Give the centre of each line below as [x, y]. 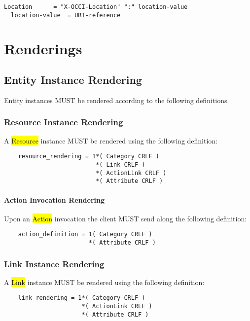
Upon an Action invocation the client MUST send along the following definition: [125, 218]
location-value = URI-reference [66, 15]
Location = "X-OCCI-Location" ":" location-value [96, 7]
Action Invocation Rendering [54, 199]
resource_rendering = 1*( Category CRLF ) [89, 157]
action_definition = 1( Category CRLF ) [85, 234]
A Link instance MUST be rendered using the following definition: [104, 282]
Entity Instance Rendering [73, 80]
